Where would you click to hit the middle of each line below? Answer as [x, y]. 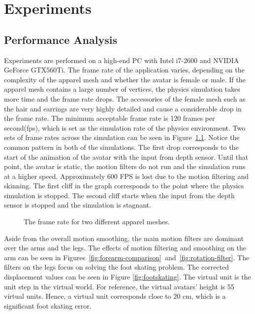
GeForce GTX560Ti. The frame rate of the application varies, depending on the [124, 70]
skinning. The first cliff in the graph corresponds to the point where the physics [124, 186]
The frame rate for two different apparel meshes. [97, 222]
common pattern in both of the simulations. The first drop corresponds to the [121, 147]
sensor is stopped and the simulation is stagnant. [78, 205]
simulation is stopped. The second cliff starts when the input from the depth [119, 195]
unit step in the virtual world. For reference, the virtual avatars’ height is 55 [119, 286]
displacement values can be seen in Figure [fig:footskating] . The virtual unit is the [127, 277]
